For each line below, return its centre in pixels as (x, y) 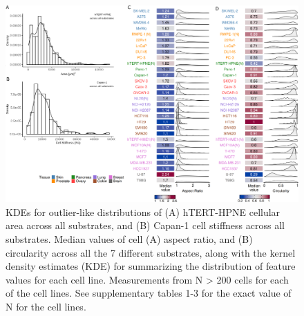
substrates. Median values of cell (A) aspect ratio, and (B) (129, 239)
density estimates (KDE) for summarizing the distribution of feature (151, 266)
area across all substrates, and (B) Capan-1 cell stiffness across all (145, 225)
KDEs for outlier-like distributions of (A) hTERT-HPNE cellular (143, 211)
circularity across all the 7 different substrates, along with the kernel (151, 252)
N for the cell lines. (46, 307)
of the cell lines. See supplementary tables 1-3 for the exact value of (149, 293)
